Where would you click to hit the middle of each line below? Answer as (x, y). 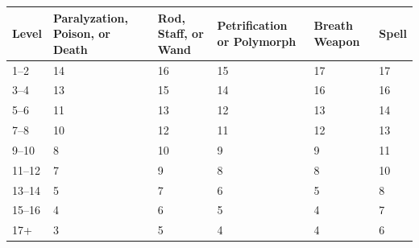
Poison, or (81, 33)
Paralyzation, (90, 17)
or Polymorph (257, 41)
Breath (333, 25)
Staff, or (180, 33)
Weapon (337, 41)
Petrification (252, 25)
